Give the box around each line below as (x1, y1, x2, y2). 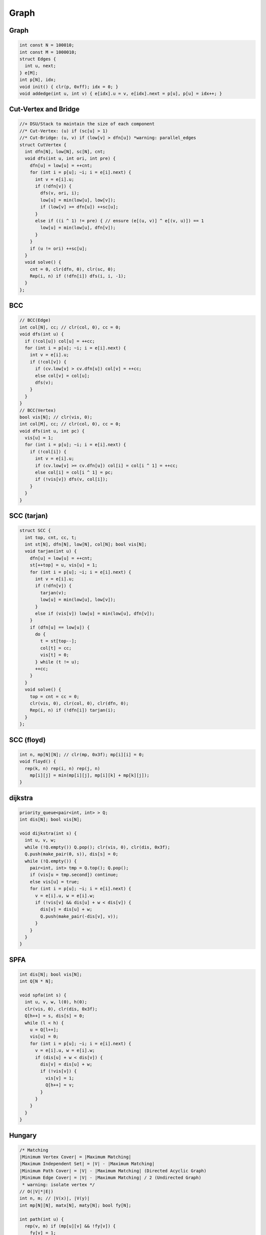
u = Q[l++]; (30, 1027, 59, 1032)
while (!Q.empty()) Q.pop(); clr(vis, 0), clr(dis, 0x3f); (25, 844, 170, 850)
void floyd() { (19, 759, 56, 764)
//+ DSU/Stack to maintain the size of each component (19, 121, 155, 127)
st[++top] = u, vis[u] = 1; (30, 562, 98, 568)
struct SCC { (19, 528, 51, 534)
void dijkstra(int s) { (19, 830, 77, 836)
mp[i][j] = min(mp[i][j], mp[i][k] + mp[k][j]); (30, 772, 150, 778)
